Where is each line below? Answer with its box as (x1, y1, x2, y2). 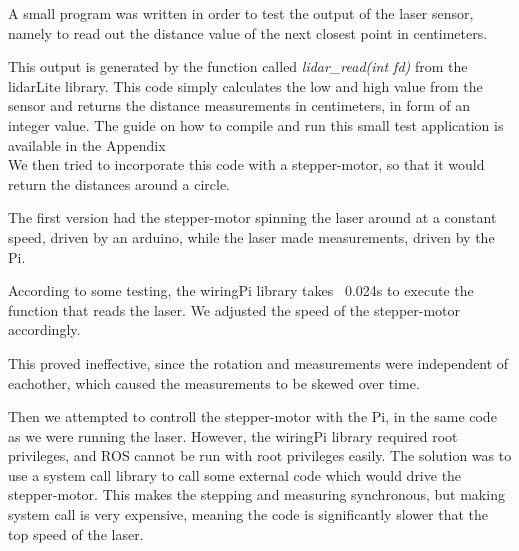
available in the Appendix (8, 134, 166, 155)
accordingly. (8, 319, 81, 340)
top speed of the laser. (8, 523, 144, 544)
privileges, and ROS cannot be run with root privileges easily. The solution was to (8, 445, 512, 466)
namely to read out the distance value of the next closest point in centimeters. (8, 22, 488, 43)
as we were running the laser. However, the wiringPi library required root (8, 425, 458, 446)
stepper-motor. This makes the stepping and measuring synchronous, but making (8, 484, 505, 505)
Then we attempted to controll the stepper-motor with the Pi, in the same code (8, 406, 497, 427)
